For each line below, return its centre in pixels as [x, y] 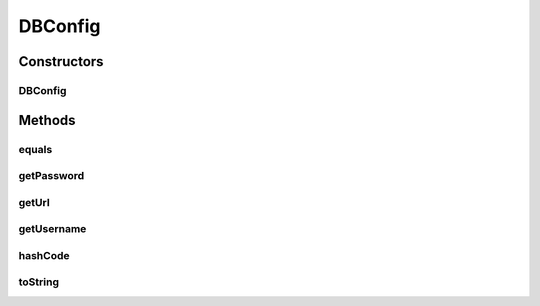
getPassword [51, 176]
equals [35, 149]
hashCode [44, 255]
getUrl [34, 202]
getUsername [52, 229]
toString [39, 282]
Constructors [61, 61]
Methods [47, 120]
